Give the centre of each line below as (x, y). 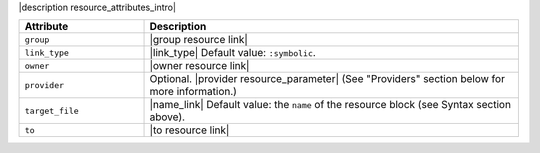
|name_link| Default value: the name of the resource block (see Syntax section (330, 105)
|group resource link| (199, 40)
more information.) (193, 92)
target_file (51, 110)
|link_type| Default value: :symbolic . (233, 53)
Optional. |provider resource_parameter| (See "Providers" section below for (327, 79)
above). (167, 117)
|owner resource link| (199, 66)
